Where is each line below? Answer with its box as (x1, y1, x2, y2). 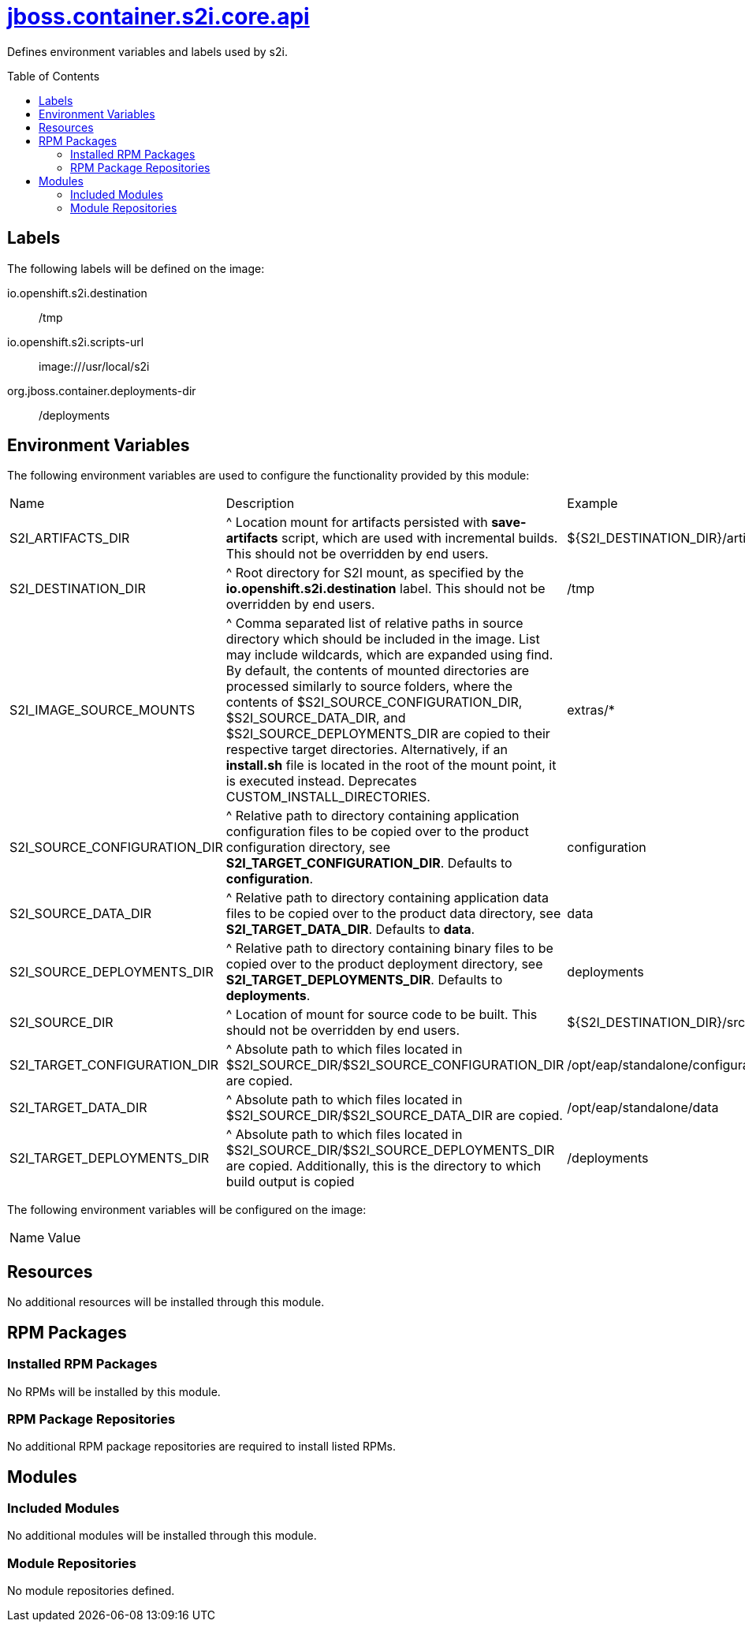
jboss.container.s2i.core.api (7, 3, 310, 30)
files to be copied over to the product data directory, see (225, 905, 561, 922)
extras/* (567, 702, 615, 719)
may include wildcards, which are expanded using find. (225, 647, 553, 663)
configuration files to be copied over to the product (225, 823, 529, 840)
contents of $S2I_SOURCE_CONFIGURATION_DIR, (225, 694, 523, 711)
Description (225, 495, 295, 512)
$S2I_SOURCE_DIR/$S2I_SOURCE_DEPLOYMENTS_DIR (225, 1142, 555, 1159)
